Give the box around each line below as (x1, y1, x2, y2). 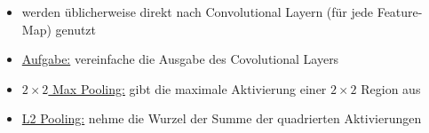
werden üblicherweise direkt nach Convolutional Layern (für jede (21, 3, 374, 20)
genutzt (55, 20, 97, 38)
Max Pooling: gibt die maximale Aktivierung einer (52, 79, 327, 98)
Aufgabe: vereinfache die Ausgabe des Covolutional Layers (21, 50, 339, 68)
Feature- (377, 3, 423, 20)
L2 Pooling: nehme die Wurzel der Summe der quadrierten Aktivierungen (21, 109, 422, 128)
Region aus (361, 79, 421, 98)
